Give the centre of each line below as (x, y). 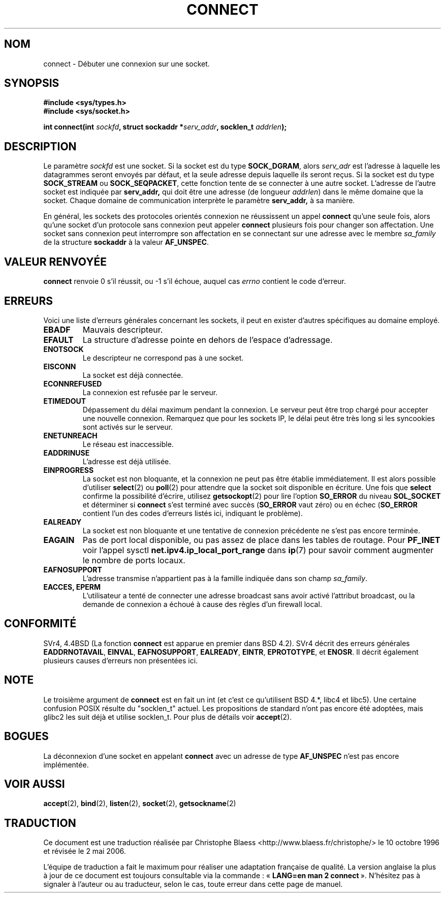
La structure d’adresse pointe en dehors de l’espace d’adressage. (208, 340)
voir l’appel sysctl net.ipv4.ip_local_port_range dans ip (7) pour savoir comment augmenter (258, 550)
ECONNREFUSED (73, 383)
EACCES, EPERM (72, 587)
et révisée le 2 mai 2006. (85, 851)
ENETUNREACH (70, 435)
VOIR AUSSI (35, 784)
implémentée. (66, 764)
